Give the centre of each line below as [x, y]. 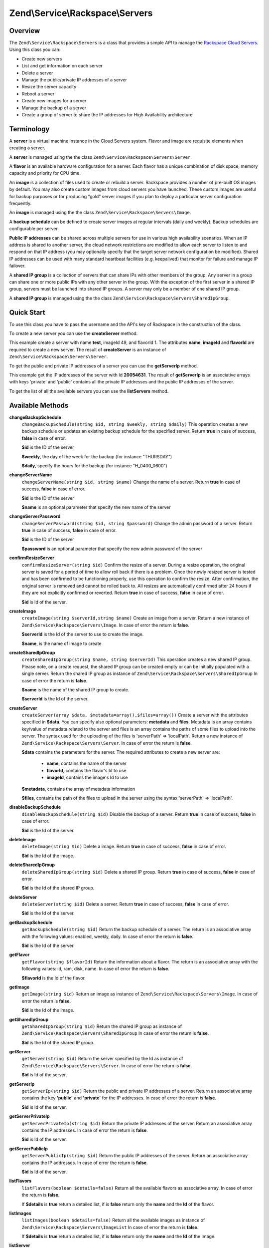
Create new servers [42, 59]
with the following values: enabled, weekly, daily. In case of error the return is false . [108, 936]
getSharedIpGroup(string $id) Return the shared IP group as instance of [102, 1026]
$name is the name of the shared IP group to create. [75, 689]
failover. [17, 266]
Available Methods [39, 405]
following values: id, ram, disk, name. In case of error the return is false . [95, 969]
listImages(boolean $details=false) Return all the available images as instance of [113, 1220]
